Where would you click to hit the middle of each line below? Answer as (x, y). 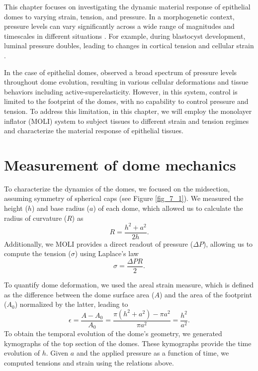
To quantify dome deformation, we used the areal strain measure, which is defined (129, 285)
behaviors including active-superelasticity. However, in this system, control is (121, 91)
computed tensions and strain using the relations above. (89, 363)
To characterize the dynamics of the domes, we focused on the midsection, (117, 188)
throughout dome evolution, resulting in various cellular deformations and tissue (126, 82)
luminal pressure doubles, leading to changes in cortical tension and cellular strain (129, 46)
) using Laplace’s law (107, 253)
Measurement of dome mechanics (120, 164)
